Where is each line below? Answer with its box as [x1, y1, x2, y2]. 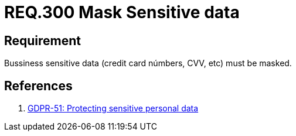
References [4, 78, 73, 93]
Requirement [4, 33, 81, 48]
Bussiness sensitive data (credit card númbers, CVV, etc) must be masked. [4, 58, 292, 69]
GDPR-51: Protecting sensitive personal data [28, 103, 199, 114]
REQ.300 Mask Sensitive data [4, 2, 240, 22]
